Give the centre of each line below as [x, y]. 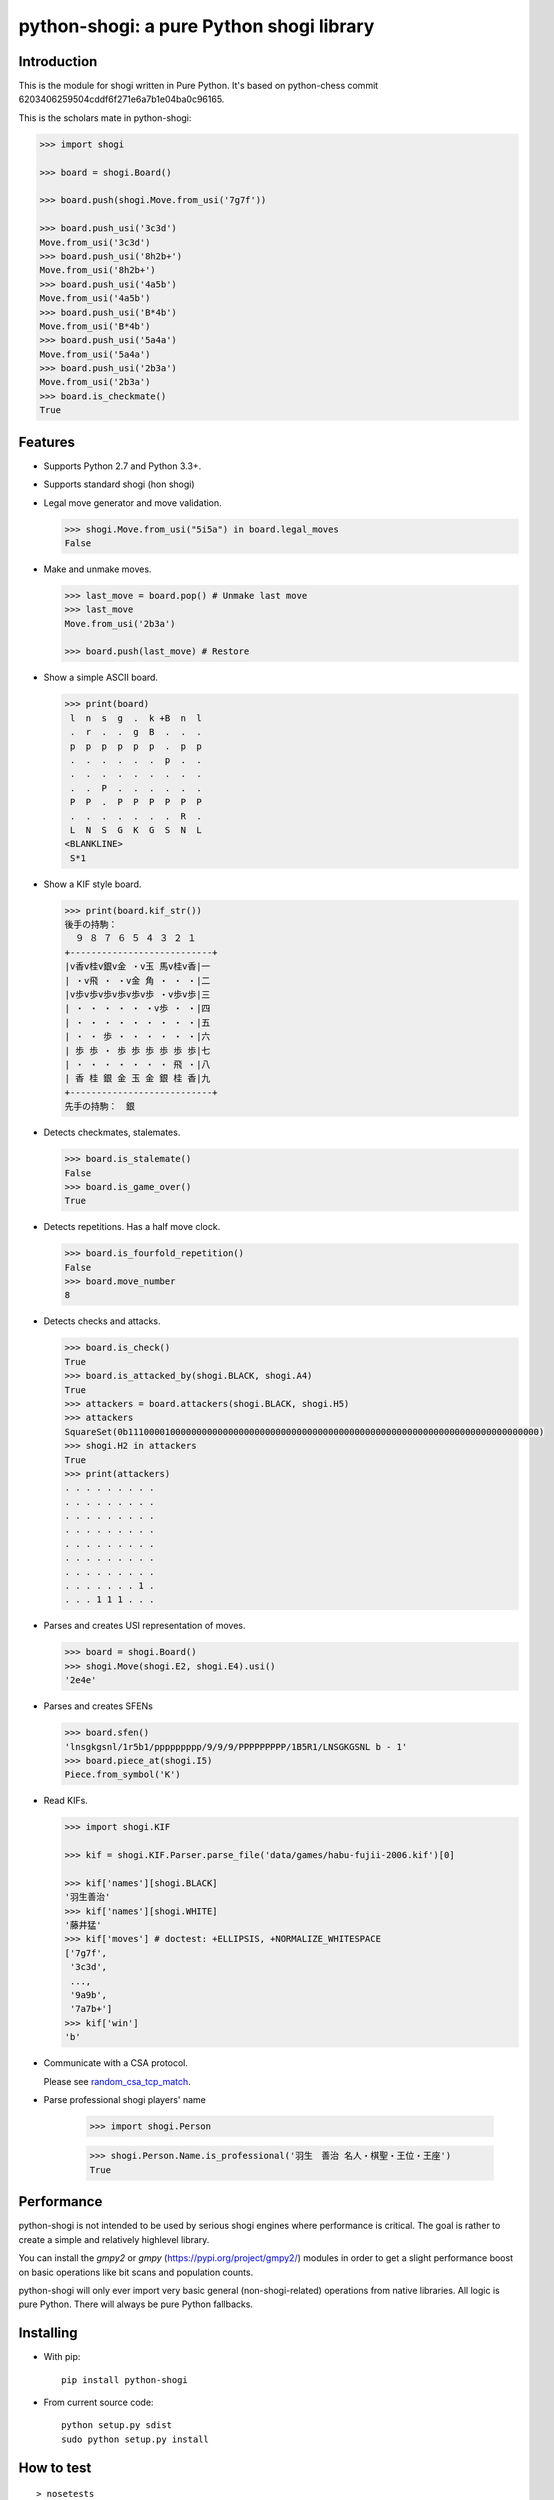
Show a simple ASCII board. [101, 677]
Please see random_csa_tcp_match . [117, 2081]
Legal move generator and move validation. [132, 502]
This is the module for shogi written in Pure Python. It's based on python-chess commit [198, 86]
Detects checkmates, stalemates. [112, 1132]
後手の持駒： [91, 924]
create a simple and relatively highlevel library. [114, 2239]
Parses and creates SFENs [98, 1706]
